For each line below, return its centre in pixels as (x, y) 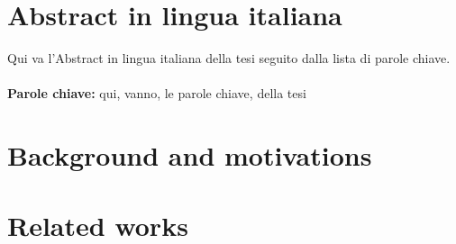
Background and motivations (190, 155)
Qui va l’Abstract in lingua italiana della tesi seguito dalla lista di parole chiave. (229, 58)
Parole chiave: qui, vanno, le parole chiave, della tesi (157, 93)
